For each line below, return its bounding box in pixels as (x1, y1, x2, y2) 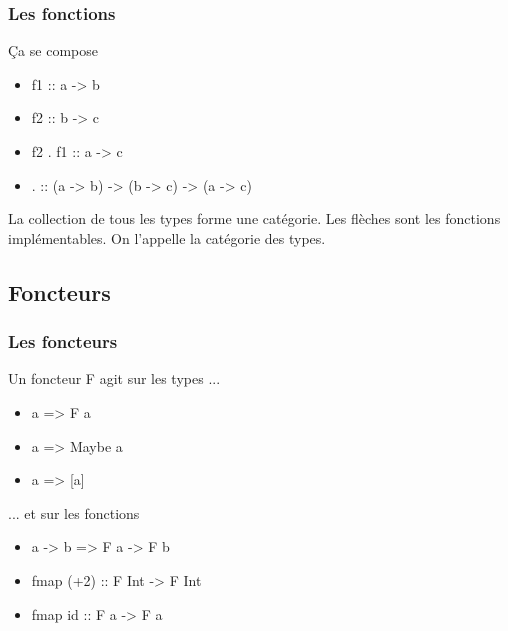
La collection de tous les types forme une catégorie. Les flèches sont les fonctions (8, 208, 501, 229)
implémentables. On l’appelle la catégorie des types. (8, 227, 326, 248)
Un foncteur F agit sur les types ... (8, 368, 221, 389)
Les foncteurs (8, 329, 118, 354)
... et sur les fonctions (8, 502, 140, 523)
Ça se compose (8, 40, 98, 61)
